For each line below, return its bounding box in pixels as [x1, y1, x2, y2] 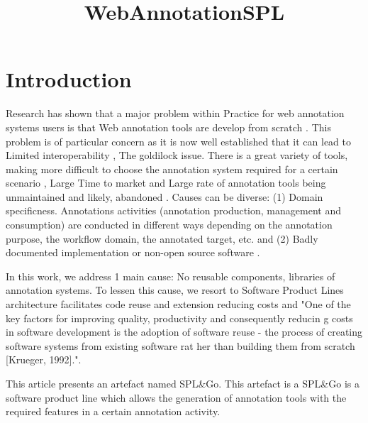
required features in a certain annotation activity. [6, 404, 221, 419]
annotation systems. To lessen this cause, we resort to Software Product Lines [6, 282, 344, 297]
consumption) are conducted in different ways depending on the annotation [6, 217, 333, 232]
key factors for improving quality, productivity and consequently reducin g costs [6, 310, 353, 325]
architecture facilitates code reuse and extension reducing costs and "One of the [6, 297, 351, 312]
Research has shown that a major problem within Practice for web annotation [6, 106, 345, 121]
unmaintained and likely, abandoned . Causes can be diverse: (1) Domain [6, 189, 323, 204]
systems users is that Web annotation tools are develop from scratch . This [6, 119, 331, 134]
